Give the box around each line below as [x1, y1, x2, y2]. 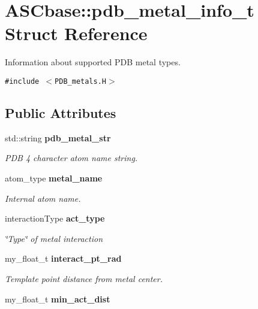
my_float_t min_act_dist [5, 292, 110, 305]
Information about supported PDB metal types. [5, 56, 181, 68]
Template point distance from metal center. [5, 272, 163, 284]
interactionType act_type [5, 212, 105, 225]
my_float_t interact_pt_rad [5, 252, 122, 265]
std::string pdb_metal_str [5, 131, 111, 144]
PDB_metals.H [55, 77, 106, 86]
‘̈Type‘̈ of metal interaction [5, 232, 103, 244]
